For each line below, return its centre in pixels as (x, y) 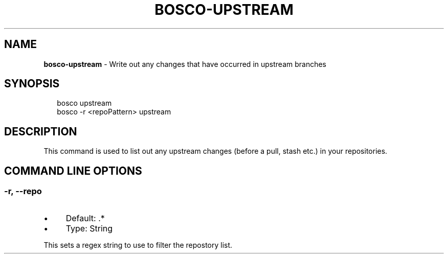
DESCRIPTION (41, 131)
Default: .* (85, 218)
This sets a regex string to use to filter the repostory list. (138, 245)
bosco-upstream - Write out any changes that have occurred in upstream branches (185, 64)
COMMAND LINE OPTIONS (73, 171)
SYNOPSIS (32, 84)
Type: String (89, 228)
